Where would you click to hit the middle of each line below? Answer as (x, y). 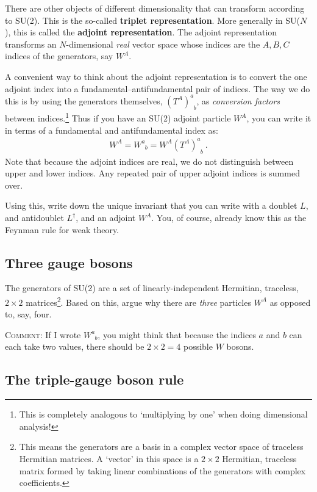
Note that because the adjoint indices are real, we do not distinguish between (149, 161)
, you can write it (279, 118)
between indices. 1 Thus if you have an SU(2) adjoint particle (118, 117)
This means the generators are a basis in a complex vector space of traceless (161, 447)
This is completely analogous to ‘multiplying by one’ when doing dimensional (163, 414)
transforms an (31, 44)
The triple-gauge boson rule (94, 379)
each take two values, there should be (75, 346)
